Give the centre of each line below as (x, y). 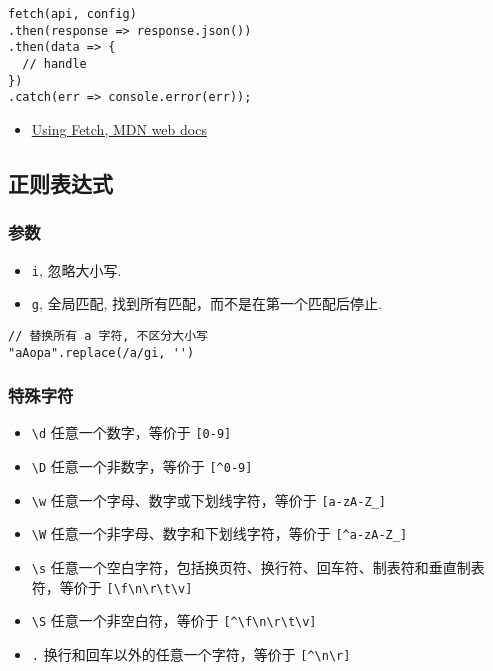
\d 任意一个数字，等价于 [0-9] (131, 432)
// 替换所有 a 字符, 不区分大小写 (108, 335)
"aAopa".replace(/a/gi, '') (101, 352)
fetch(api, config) (72, 14)
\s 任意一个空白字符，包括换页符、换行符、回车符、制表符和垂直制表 (258, 567)
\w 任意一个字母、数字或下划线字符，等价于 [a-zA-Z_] (208, 499)
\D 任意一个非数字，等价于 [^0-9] (142, 466)
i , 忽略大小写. (76, 269)
